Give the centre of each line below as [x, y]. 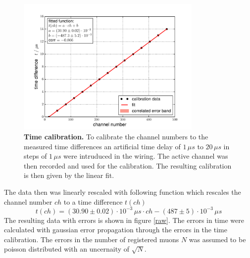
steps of [35, 156]
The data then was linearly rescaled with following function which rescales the [123, 192]
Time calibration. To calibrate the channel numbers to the [116, 136]
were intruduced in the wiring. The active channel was [146, 156]
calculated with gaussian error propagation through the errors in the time [116, 230]
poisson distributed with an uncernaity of [67, 249]
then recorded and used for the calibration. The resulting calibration [128, 165]
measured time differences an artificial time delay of [102, 146]
